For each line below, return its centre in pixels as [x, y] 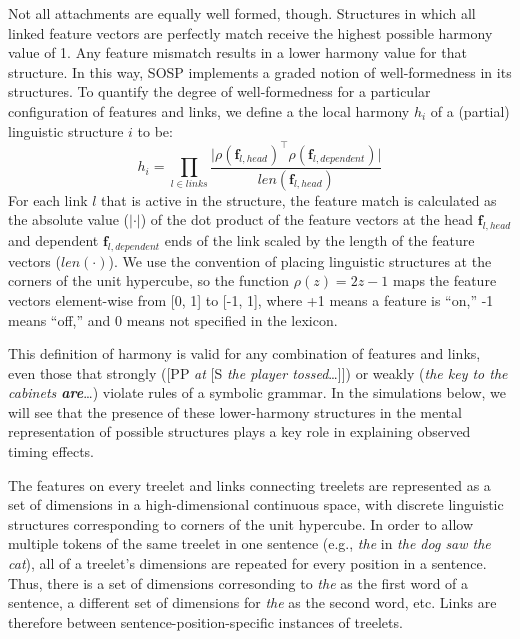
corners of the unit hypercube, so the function [149, 280]
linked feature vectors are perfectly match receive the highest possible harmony [250, 32]
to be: [155, 130]
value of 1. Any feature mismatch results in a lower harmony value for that [237, 52]
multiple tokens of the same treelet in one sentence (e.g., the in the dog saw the [249, 543]
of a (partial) [470, 110]
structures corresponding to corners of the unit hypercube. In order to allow [241, 523]
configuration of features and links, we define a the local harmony [209, 110]
